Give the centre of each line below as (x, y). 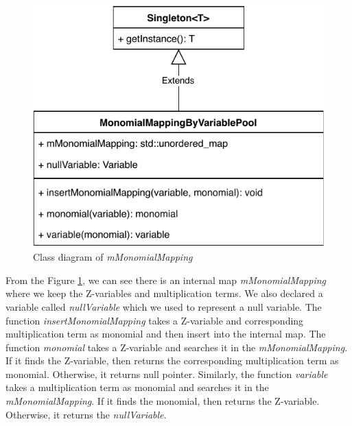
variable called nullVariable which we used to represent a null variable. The (164, 306)
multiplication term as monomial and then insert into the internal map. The (166, 334)
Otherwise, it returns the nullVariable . (86, 414)
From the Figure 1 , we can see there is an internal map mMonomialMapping (166, 280)
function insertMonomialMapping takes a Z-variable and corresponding (155, 320)
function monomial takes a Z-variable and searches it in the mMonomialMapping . (177, 347)
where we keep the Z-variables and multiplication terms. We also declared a (164, 293)
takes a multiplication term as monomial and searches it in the (137, 387)
